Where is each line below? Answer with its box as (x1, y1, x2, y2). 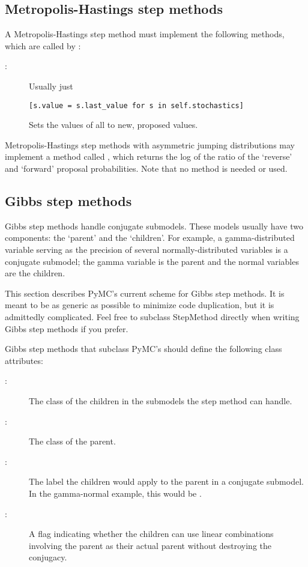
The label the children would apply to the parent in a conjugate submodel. (29, 475, 304, 488)
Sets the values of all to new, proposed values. (29, 118, 198, 131)
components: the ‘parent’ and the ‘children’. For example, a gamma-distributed (5, 231, 295, 244)
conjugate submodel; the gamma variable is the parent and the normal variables (5, 255, 299, 267)
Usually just (29, 79, 73, 92)
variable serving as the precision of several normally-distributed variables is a (5, 243, 288, 255)
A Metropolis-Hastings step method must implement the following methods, (5, 28, 285, 40)
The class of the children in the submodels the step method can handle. (29, 394, 292, 407)
